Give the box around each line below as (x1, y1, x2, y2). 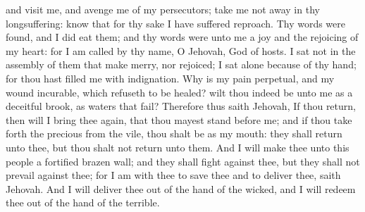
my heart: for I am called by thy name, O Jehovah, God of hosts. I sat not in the (6, 43, 356, 58)
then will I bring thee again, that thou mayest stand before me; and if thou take (6, 112, 352, 127)
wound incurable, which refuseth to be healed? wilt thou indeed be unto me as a (6, 85, 353, 99)
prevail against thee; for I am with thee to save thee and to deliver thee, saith (6, 168, 341, 182)
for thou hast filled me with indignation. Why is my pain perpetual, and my (6, 70, 335, 85)
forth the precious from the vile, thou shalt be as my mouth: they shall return (6, 126, 342, 141)
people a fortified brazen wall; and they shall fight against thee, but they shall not (6, 154, 360, 168)
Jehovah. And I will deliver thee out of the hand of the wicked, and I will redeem (6, 181, 356, 196)
